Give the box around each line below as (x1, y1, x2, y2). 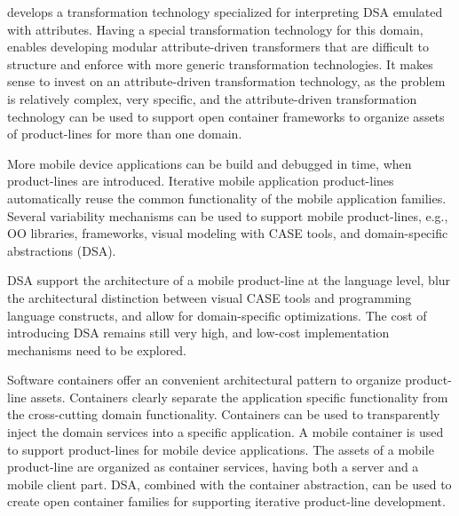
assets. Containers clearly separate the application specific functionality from (30, 387, 448, 406)
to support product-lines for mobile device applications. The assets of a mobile (7, 440, 434, 458)
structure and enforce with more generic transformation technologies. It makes (7, 54, 433, 73)
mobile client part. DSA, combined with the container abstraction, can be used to (7, 474, 452, 493)
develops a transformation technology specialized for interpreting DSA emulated (7, 3, 443, 20)
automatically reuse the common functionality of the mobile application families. (7, 188, 447, 207)
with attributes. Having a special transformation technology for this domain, (7, 20, 423, 38)
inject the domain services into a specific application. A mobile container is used (7, 423, 444, 441)
